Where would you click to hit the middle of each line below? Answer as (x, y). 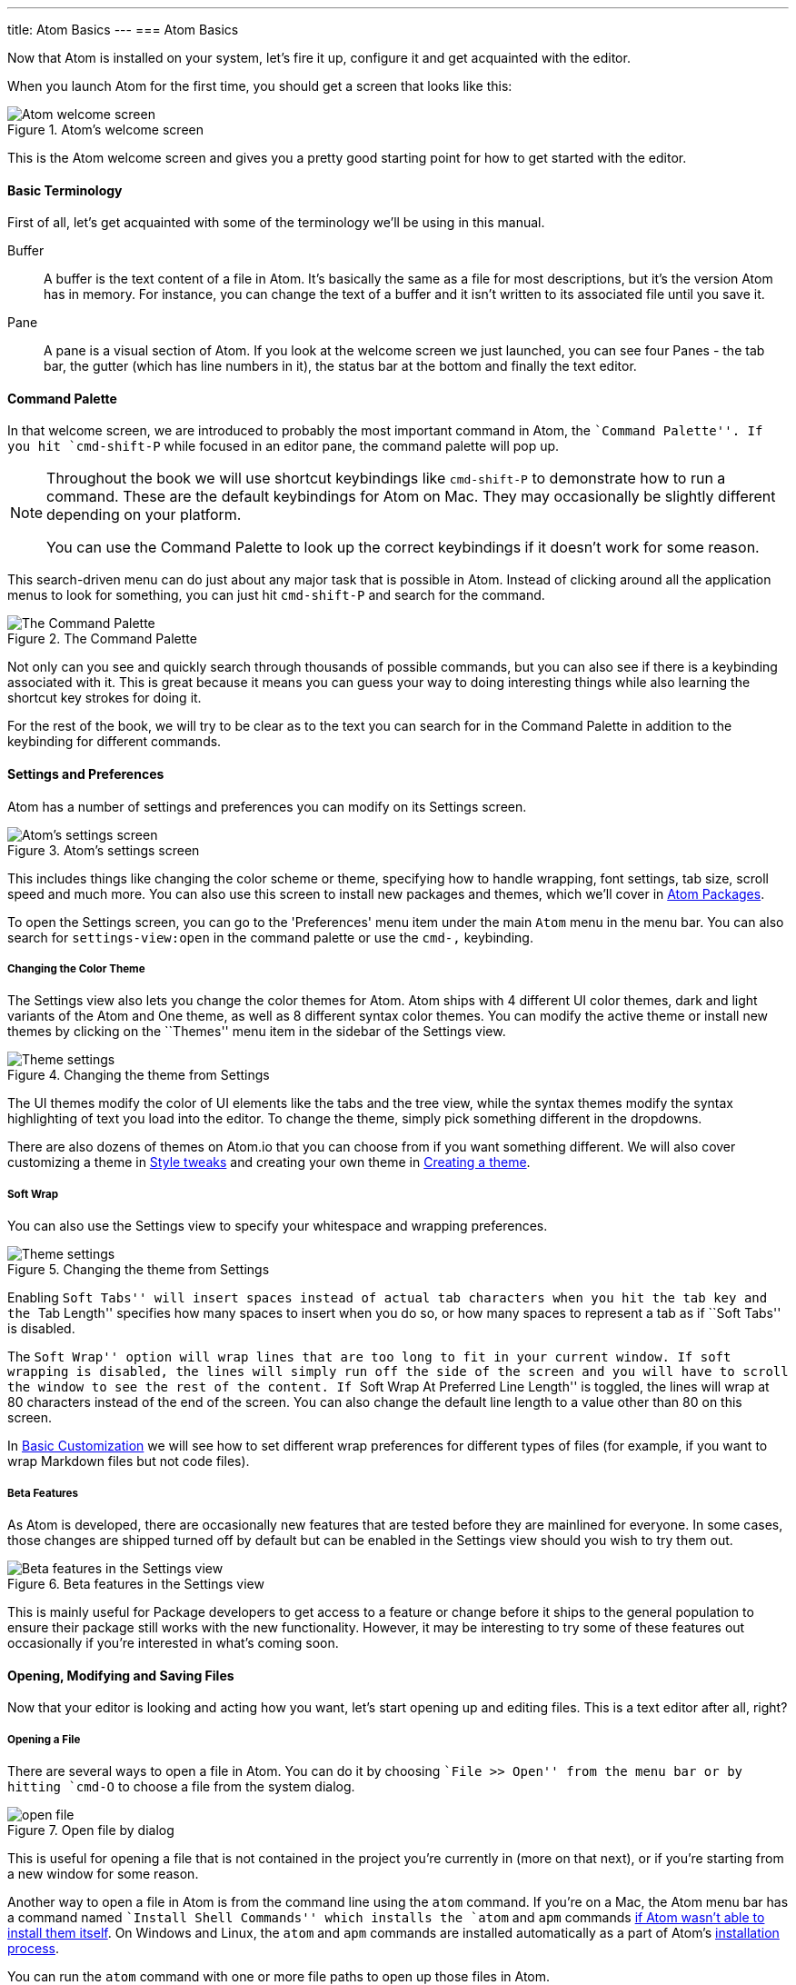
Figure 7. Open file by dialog (91, 1830)
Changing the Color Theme (76, 969)
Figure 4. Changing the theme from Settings (139, 1075)
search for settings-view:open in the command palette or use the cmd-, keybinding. (270, 937)
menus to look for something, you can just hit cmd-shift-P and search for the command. (276, 595)
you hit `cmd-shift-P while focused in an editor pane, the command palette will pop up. (284, 446)
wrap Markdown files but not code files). (129, 1461)
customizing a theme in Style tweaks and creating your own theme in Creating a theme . (269, 1162)
